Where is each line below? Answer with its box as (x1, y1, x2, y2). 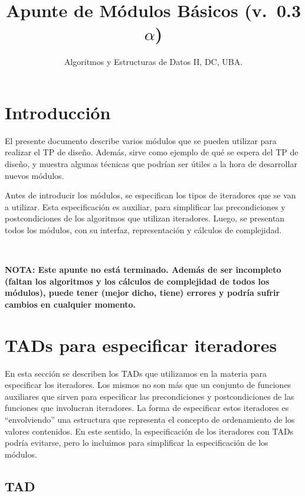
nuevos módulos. (5, 169, 64, 181)
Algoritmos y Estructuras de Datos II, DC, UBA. (64, 56, 243, 68)
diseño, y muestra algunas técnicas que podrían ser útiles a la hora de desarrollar (5, 158, 297, 170)
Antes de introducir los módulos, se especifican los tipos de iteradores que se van (5, 189, 296, 201)
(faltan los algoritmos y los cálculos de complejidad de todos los (5, 275, 270, 287)
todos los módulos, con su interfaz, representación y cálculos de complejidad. (5, 224, 282, 236)
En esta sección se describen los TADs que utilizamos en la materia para (5, 367, 267, 379)
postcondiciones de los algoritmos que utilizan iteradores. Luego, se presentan (5, 212, 285, 224)
